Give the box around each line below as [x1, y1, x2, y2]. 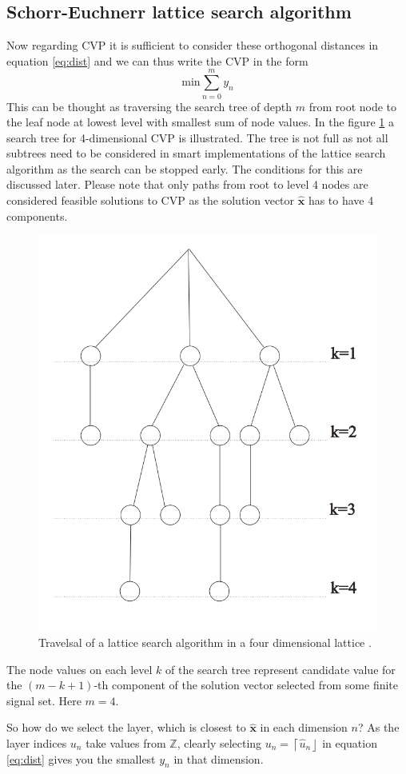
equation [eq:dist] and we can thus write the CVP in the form [6, 52, 308, 69]
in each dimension [260, 719, 348, 736]
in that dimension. [173, 750, 264, 767]
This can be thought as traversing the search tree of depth [6, 98, 293, 114]
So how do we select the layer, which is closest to [6, 719, 246, 736]
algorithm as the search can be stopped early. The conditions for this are [6, 160, 363, 177]
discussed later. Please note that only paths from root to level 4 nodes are [6, 176, 368, 193]
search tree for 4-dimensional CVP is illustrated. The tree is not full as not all [6, 129, 388, 146]
